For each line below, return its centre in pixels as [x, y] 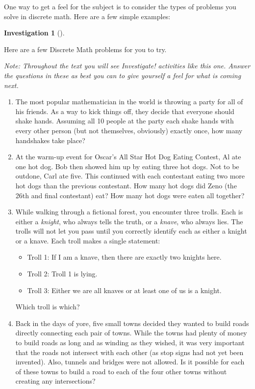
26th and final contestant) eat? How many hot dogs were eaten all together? [130, 195]
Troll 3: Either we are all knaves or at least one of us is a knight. [124, 290]
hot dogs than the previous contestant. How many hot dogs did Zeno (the [126, 185]
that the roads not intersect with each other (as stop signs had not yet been [129, 352]
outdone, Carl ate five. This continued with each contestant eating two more [130, 176]
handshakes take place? [50, 140]
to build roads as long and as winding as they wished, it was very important [130, 343]
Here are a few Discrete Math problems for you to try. [85, 49]
